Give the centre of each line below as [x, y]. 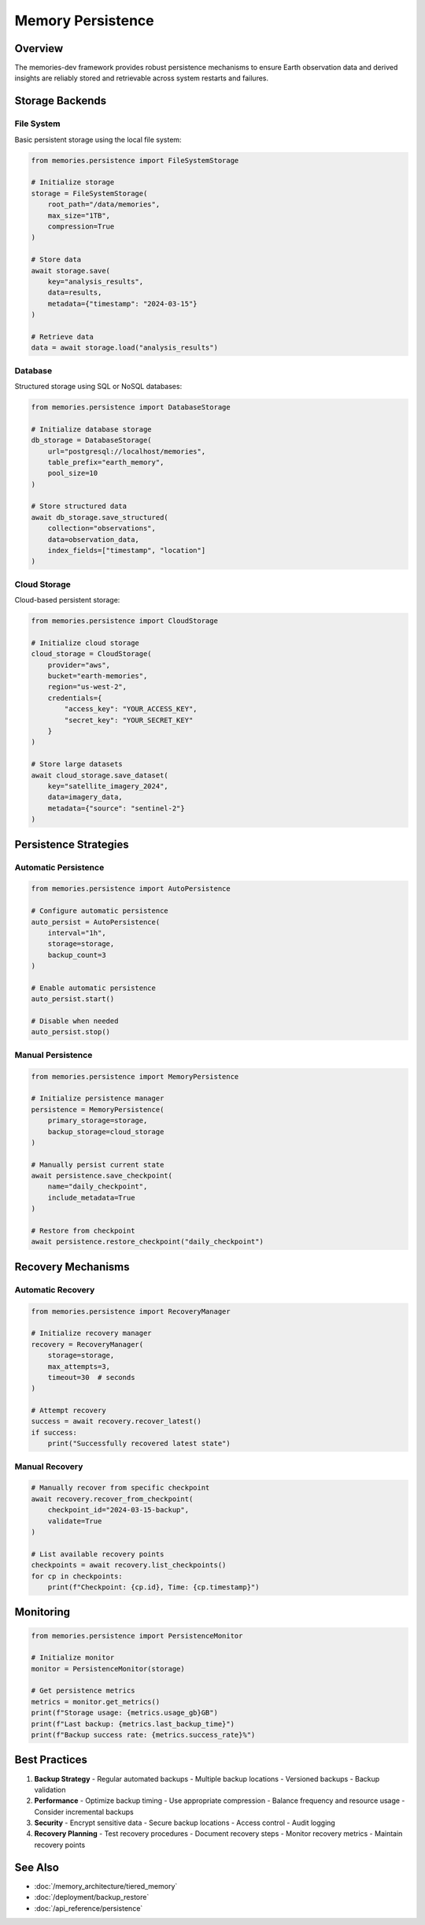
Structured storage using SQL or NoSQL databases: [98, 386]
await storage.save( [70, 271]
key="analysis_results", [96, 281]
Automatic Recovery [55, 1289]
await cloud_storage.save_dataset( [100, 775]
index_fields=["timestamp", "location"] [127, 551]
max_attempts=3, [79, 1366]
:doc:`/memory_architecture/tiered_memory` [106, 1886]
